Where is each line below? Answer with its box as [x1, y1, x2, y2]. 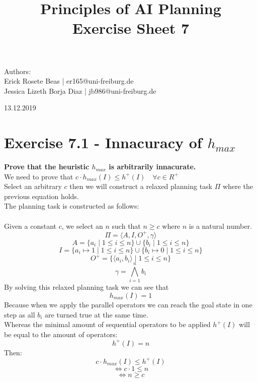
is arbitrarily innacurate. [109, 161, 196, 172]
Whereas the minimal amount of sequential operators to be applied [4, 319, 211, 330]
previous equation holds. [4, 190, 79, 201]
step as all [4, 309, 35, 320]
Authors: [4, 66, 31, 76]
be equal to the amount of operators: [4, 329, 118, 339]
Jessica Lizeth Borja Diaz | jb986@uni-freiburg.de [4, 85, 156, 96]
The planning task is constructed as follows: [4, 201, 139, 211]
